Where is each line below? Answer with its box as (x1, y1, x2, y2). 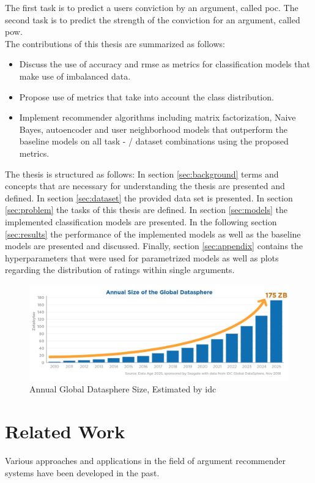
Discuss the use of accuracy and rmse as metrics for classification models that (19, 58, 310, 70)
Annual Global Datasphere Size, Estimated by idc (29, 383, 217, 395)
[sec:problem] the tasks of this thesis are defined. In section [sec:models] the (5, 203, 287, 216)
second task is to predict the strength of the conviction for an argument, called (5, 13, 300, 26)
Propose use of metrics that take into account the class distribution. (19, 90, 274, 103)
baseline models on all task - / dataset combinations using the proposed (19, 135, 289, 148)
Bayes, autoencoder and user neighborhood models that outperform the (19, 122, 287, 135)
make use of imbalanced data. (19, 69, 131, 82)
